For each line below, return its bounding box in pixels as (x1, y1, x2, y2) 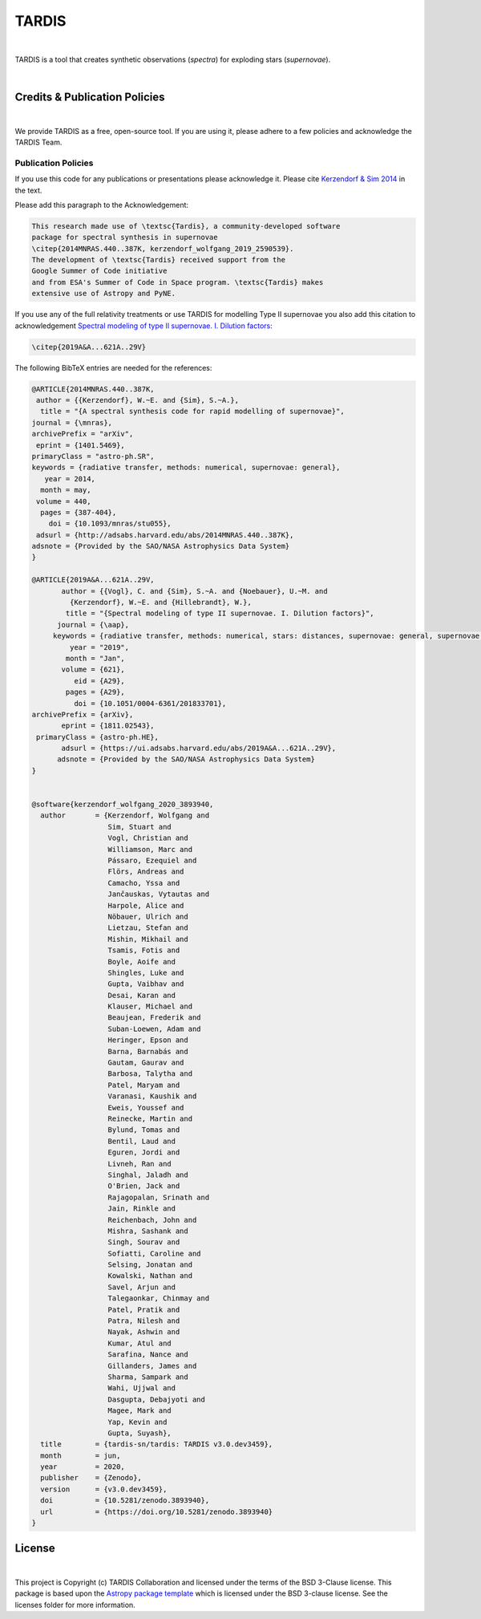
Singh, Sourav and (107, 1238, 180, 1247)
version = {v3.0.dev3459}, (40, 1484, 168, 1494)
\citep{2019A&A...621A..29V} (31, 342, 147, 351)
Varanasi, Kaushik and (107, 1092, 197, 1101)
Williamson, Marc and (107, 845, 192, 854)
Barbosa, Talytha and (107, 1069, 192, 1078)
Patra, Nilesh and (107, 1317, 180, 1325)
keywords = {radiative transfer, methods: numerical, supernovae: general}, (31, 463, 341, 473)
